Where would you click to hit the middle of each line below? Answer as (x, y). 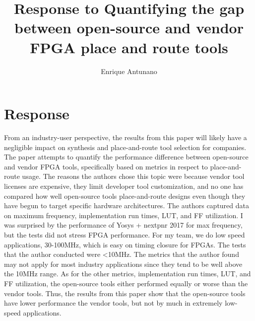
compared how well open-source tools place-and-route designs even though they (125, 196)
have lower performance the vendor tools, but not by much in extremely (113, 303)
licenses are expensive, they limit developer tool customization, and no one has (124, 186)
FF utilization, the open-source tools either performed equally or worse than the (126, 283)
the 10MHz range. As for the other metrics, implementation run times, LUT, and (127, 274)
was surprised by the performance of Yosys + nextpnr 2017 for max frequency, (123, 225)
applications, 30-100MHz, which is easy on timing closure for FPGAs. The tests (125, 244)
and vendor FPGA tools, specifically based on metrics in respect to (106, 166)
